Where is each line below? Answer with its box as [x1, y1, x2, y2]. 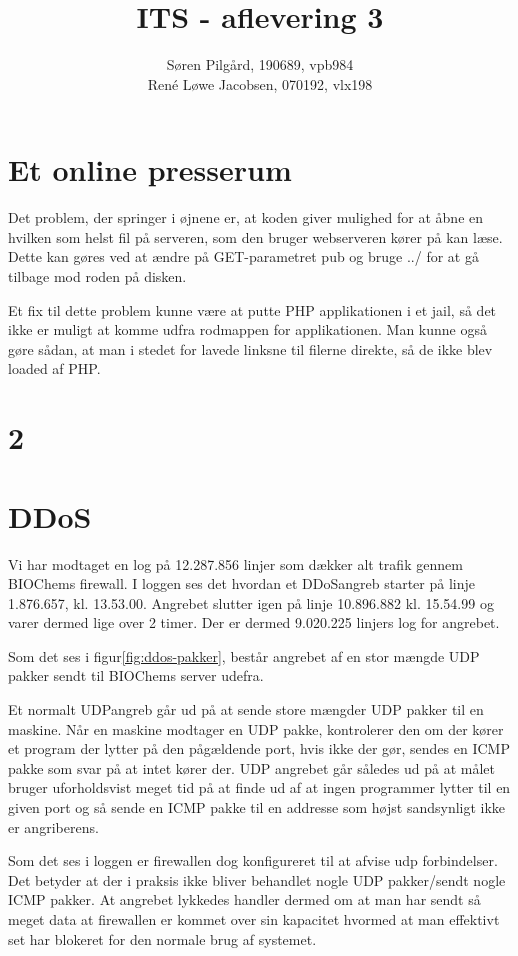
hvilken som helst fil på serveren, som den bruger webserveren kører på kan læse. [8, 226, 503, 247]
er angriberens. [8, 816, 99, 837]
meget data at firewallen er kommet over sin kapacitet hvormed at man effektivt [8, 909, 500, 929]
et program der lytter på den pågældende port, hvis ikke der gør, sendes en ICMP [8, 738, 510, 759]
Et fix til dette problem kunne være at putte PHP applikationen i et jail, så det [8, 299, 497, 320]
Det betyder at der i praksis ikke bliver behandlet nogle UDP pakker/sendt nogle [8, 869, 506, 890]
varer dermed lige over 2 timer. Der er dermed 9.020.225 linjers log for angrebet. [8, 612, 500, 633]
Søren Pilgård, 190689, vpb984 [166, 54, 354, 75]
